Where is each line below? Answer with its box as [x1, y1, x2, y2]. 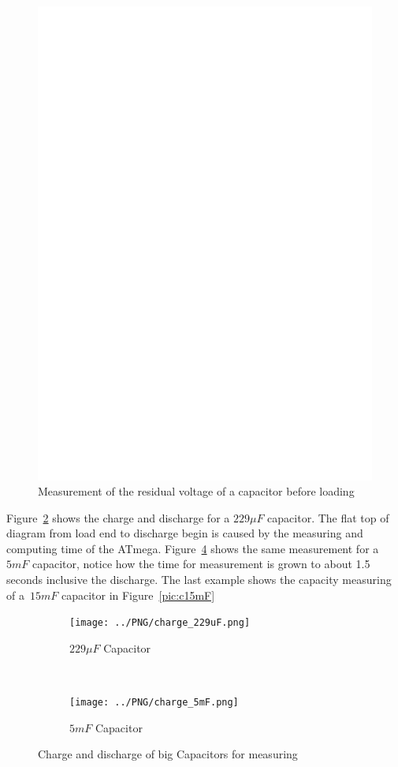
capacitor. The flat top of [267, 509, 389, 526]
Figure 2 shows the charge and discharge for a [6, 509, 230, 526]
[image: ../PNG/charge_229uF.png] [69, 617, 251, 629]
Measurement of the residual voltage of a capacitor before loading [38, 483, 355, 499]
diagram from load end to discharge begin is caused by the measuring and [6, 525, 363, 541]
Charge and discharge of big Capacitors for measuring [38, 746, 298, 762]
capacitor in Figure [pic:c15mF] [61, 586, 215, 603]
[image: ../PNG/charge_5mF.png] [69, 697, 239, 709]
